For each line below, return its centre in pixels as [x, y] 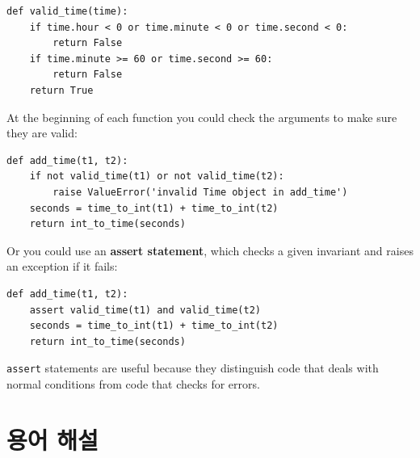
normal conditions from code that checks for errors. [133, 383]
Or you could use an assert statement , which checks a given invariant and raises [210, 250]
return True [61, 90]
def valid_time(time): [67, 11]
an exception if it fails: [62, 266]
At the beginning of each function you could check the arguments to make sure [202, 117]
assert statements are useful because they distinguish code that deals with [193, 368]
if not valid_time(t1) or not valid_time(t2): [157, 176]
